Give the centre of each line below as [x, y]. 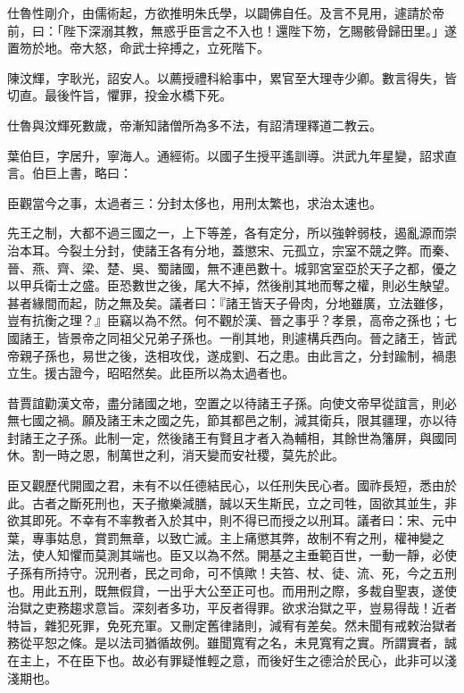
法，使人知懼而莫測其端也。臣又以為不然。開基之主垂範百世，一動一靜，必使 [232, 555]
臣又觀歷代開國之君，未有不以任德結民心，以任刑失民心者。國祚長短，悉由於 [232, 485]
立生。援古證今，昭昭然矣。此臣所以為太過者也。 [151, 373]
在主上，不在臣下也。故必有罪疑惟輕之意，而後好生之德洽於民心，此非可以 [226, 660]
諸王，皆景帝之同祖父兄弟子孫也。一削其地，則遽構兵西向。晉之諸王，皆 [232, 337]
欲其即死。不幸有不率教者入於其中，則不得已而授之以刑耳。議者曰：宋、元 [226, 520]
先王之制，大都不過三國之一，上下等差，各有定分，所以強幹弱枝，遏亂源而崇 [232, 233]
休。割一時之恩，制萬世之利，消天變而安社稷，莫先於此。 [176, 455]
